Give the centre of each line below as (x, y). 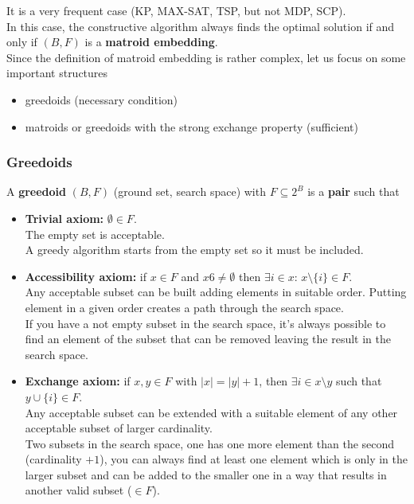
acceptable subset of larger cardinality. (119, 428)
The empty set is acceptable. (95, 234)
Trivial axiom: (64, 218)
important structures (57, 73)
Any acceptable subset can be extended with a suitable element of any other (211, 412)
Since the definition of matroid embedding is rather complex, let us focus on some (206, 57)
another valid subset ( (78, 490)
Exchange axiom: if (78, 381)
